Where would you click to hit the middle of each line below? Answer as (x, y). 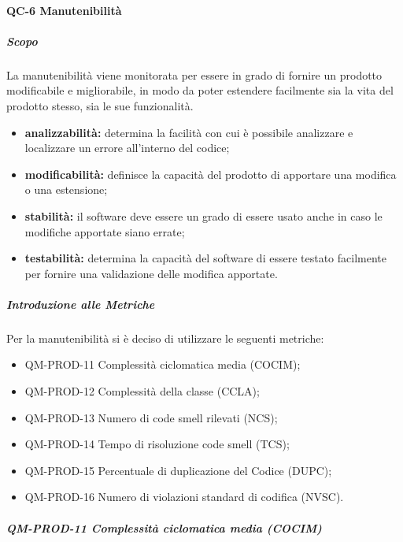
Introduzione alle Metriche (81, 304)
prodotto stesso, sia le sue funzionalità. (100, 105)
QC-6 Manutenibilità (64, 10)
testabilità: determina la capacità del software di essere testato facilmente (205, 258)
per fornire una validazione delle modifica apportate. (151, 273)
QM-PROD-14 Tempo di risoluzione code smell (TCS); (157, 444)
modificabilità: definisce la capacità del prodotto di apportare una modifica (211, 174)
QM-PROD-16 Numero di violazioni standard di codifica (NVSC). (184, 497)
